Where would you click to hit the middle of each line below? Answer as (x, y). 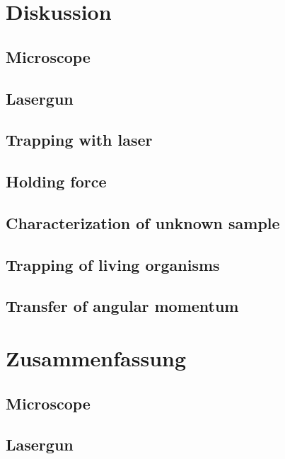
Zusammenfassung (96, 358)
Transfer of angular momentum (122, 306)
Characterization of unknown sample (143, 222)
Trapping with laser (79, 140)
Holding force (56, 181)
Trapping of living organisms (113, 264)
